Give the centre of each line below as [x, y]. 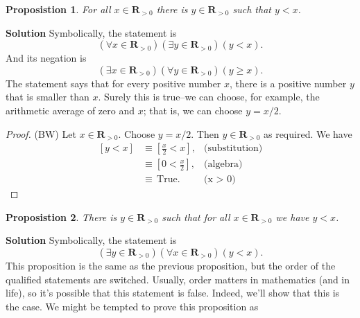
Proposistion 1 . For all [58, 9]
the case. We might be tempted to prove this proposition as [132, 306]
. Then [205, 133]
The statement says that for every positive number [113, 83]
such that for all [196, 217]
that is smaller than [48, 97]
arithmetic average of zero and [70, 110]
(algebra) [223, 165]
